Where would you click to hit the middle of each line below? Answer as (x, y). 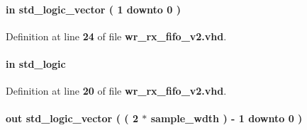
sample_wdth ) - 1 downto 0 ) (227, 118)
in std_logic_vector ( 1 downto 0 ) (93, 9)
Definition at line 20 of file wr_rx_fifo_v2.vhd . (116, 91)
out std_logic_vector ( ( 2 (72, 118)
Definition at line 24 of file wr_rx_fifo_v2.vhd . (116, 36)
